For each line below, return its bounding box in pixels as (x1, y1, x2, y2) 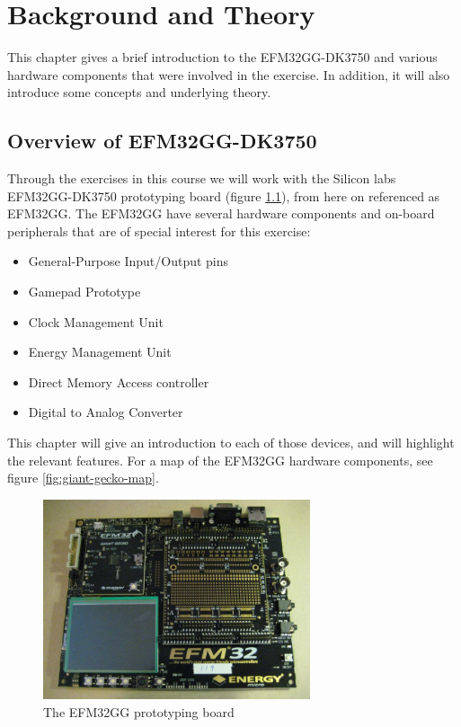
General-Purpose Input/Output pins (28, 252, 229, 270)
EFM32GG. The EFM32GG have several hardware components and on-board (7, 204, 435, 223)
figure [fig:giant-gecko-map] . (7, 468, 159, 487)
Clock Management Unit (28, 312, 164, 331)
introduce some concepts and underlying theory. (7, 83, 271, 102)
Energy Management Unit (28, 342, 172, 361)
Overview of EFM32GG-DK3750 (7, 127, 317, 155)
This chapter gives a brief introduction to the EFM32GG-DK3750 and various (7, 48, 438, 66)
